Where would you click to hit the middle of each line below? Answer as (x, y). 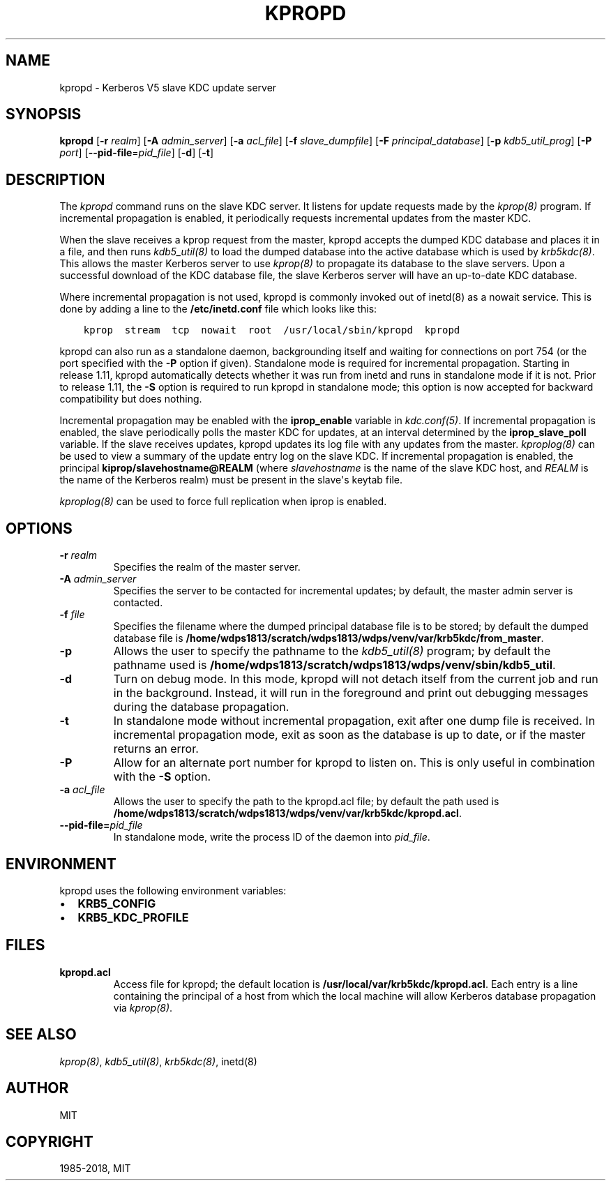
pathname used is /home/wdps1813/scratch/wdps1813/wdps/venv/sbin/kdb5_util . (334, 665)
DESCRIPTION (55, 179)
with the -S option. (162, 777)
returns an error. (156, 749)
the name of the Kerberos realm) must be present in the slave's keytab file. (231, 480)
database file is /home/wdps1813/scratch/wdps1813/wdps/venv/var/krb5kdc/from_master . (329, 638)
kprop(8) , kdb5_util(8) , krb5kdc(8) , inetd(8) (158, 1061)
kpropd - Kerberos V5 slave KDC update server (168, 87)
